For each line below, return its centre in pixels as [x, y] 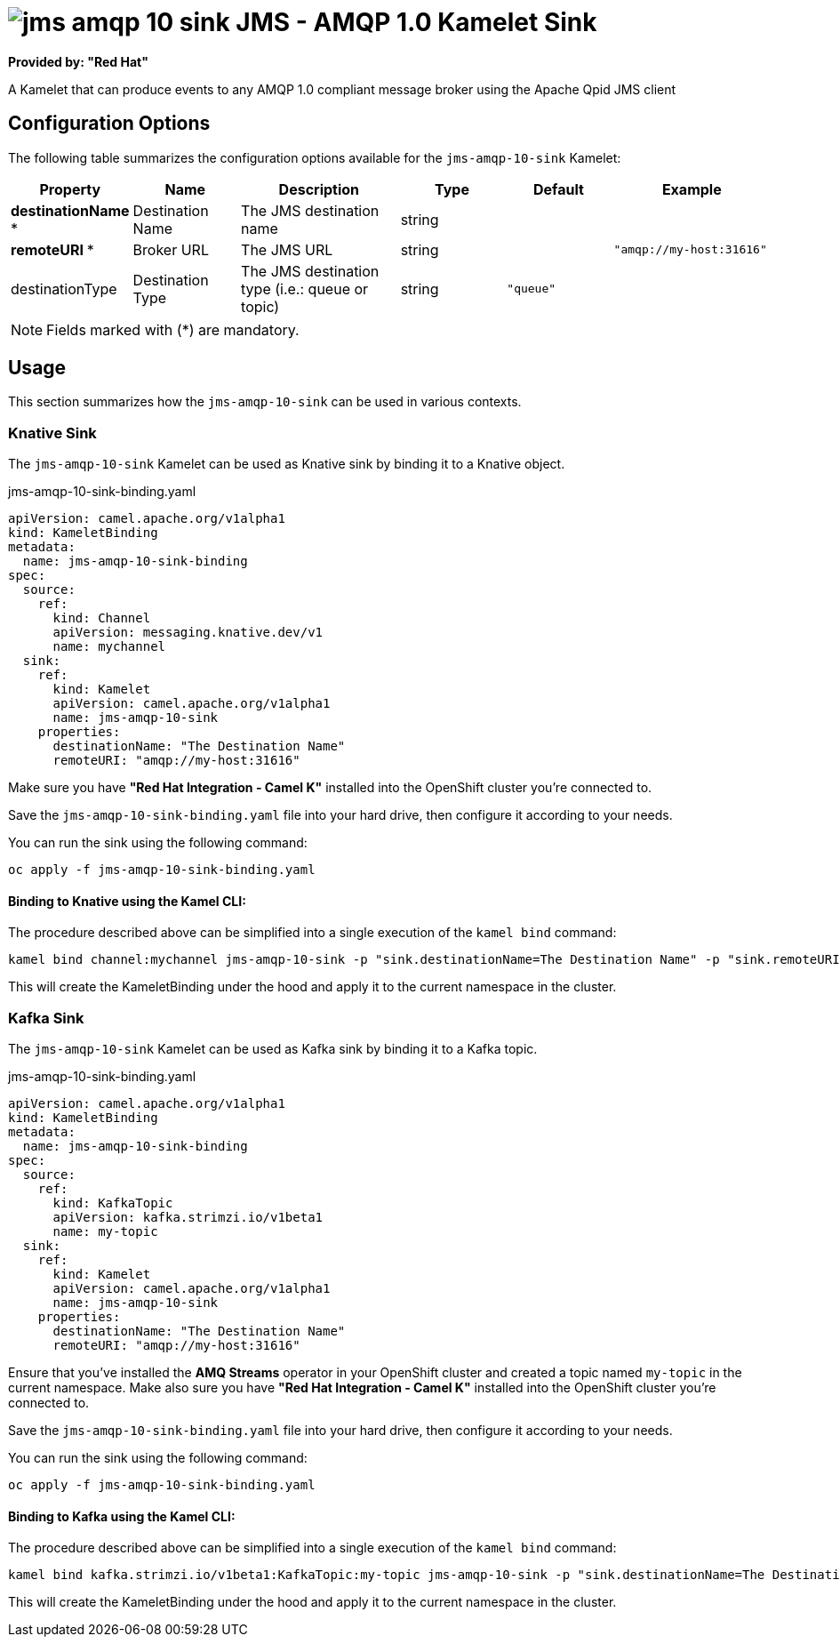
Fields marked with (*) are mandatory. [173, 329]
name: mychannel [109, 647]
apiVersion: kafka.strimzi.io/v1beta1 [188, 1218]
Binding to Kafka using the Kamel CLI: [122, 1516]
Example [692, 189]
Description [319, 189]
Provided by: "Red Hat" [78, 61]
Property [70, 189]
